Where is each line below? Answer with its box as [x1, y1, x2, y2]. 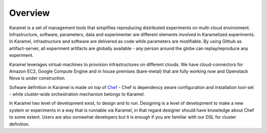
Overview [9, 7, 50, 18]
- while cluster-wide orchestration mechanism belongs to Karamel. [9, 91, 145, 97]
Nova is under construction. [9, 75, 66, 81]
